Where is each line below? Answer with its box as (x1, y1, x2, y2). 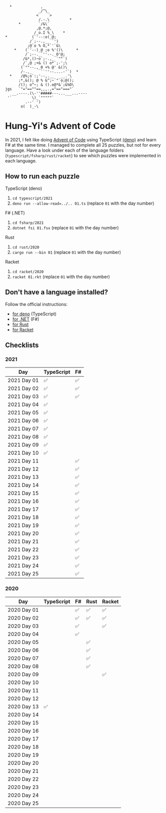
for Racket (12, 327, 34, 333)
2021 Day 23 (7, 554, 39, 561)
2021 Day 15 (7, 490, 39, 497)
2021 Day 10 (7, 450, 39, 457)
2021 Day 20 (7, 530, 39, 537)
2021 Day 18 (7, 514, 39, 521)
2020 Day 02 (7, 614, 39, 621)
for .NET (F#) (12, 316, 40, 322)
